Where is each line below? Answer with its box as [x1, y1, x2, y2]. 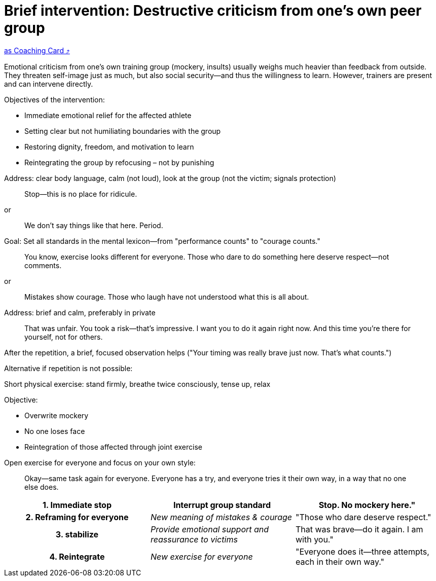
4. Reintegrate [49, 551, 105, 562]
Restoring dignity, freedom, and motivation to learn [24, 142, 194, 151]
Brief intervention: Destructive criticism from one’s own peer [4, 2, 422, 19]
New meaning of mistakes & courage [150, 512, 292, 522]
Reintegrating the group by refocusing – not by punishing [24, 158, 214, 167]
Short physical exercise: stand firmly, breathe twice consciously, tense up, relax [4, 379, 271, 388]
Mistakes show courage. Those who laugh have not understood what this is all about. [24, 292, 309, 301]
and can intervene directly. [4, 79, 93, 88]
